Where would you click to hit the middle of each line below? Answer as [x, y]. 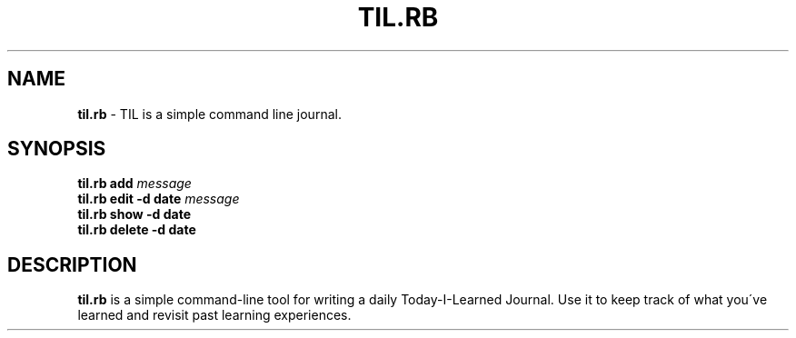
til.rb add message [134, 184]
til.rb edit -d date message [159, 199]
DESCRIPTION [72, 264]
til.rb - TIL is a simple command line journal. [209, 114]
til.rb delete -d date [137, 230]
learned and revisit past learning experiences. [214, 315]
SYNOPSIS [57, 149]
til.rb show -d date [134, 214]
